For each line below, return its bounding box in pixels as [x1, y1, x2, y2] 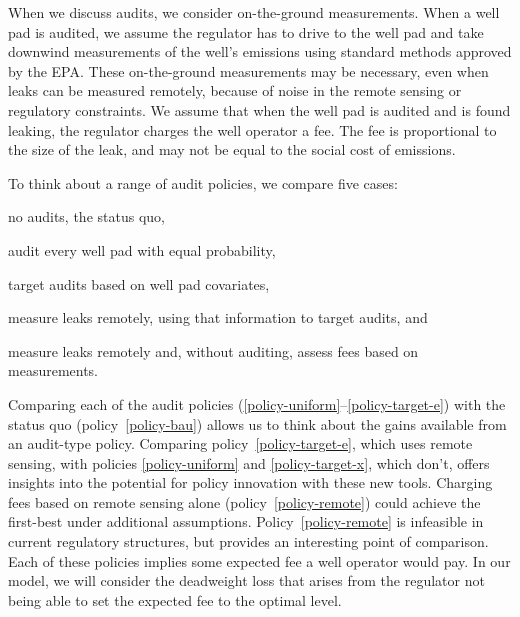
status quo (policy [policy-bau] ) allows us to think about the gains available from [8, 413, 507, 434]
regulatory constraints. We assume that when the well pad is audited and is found [8, 99, 511, 120]
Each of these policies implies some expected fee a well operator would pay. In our [8, 550, 511, 571]
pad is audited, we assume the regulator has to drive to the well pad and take [8, 21, 484, 42]
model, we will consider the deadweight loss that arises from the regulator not [8, 570, 485, 591]
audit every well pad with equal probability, [8, 239, 276, 260]
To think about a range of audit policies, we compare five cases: [8, 172, 398, 193]
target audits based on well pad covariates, [8, 273, 270, 294]
